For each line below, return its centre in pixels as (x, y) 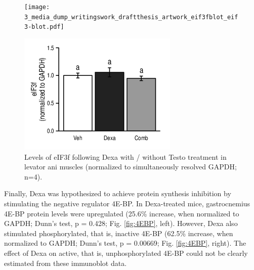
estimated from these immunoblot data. (66, 263)
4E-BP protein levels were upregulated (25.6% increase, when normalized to (122, 213)
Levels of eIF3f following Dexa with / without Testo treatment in (125, 156)
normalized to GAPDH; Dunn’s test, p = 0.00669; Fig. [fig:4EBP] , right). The (125, 243)
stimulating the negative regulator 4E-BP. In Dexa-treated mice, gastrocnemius (127, 203)
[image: (37, 7)
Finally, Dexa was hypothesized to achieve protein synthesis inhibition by (118, 193)
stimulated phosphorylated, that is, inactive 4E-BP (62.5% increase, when (119, 233)
